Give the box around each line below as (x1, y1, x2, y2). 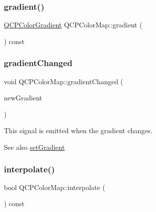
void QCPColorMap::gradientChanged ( (4, 76, 123, 86)
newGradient (4, 93, 43, 103)
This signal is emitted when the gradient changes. (4, 125, 153, 136)
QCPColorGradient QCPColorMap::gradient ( (4, 20, 142, 30)
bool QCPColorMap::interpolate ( (4, 182, 105, 192)
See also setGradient (4, 142, 65, 152)
